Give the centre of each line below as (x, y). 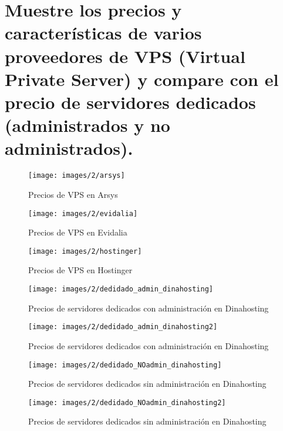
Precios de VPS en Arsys (73, 194)
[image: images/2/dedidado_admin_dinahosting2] (123, 327)
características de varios (103, 33)
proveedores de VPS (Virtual (125, 56)
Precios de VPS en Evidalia (78, 232)
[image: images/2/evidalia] (83, 213)
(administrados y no (87, 125)
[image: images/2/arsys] (77, 176)
